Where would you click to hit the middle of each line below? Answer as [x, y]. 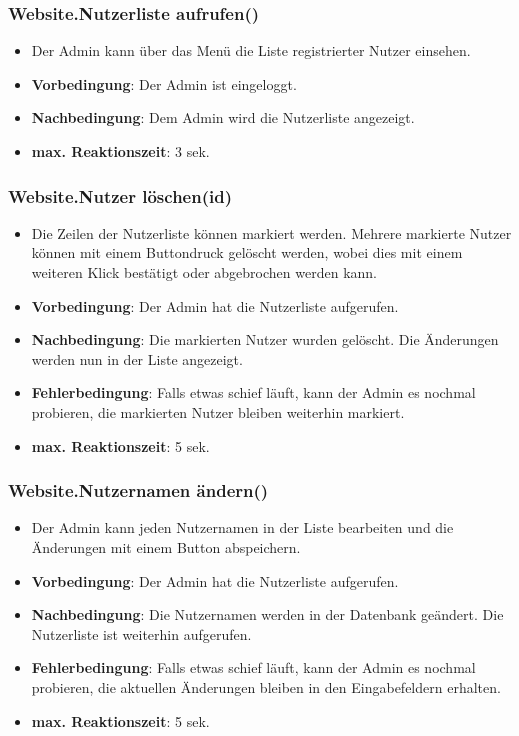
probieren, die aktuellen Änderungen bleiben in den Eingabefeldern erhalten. [266, 686]
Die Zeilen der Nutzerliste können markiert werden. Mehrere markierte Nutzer [271, 232]
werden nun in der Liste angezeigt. [137, 358]
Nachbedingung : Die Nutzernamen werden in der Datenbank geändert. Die [267, 614]
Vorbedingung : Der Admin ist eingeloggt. [164, 83]
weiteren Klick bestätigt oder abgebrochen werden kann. [204, 272]
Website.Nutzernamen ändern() [138, 490]
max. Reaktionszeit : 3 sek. [120, 151]
